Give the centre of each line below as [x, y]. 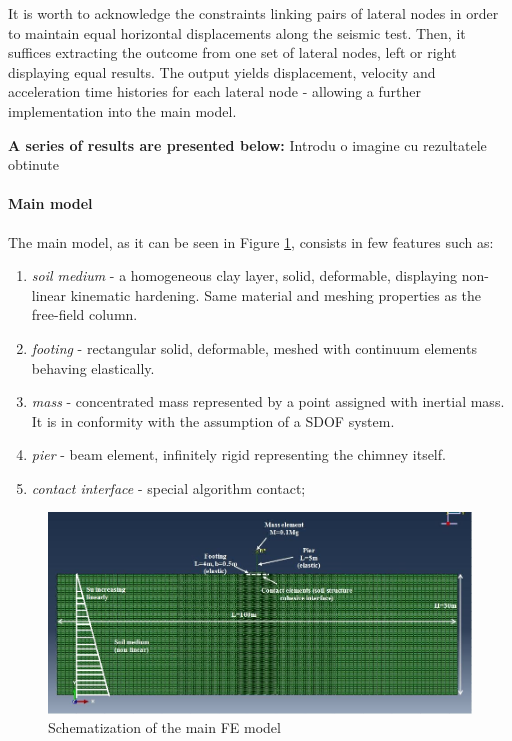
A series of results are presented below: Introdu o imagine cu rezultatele [247, 144]
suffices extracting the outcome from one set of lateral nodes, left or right [232, 52]
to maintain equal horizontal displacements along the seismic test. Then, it [237, 32]
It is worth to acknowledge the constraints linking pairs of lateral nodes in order [253, 13]
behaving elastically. [93, 367]
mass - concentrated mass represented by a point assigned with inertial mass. [268, 401]
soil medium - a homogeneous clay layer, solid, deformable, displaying [244, 275]
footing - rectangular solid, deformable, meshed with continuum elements [254, 347]
